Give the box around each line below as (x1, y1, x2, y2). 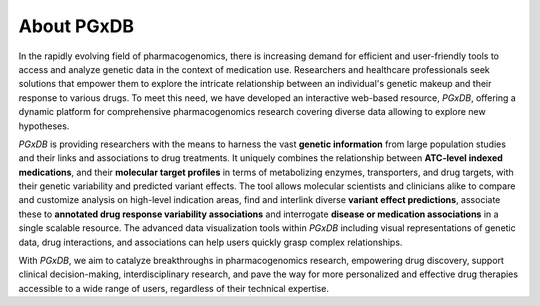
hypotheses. (18, 120, 70, 132)
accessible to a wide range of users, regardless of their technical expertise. (18, 282, 330, 294)
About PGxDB (18, 15, 135, 37)
